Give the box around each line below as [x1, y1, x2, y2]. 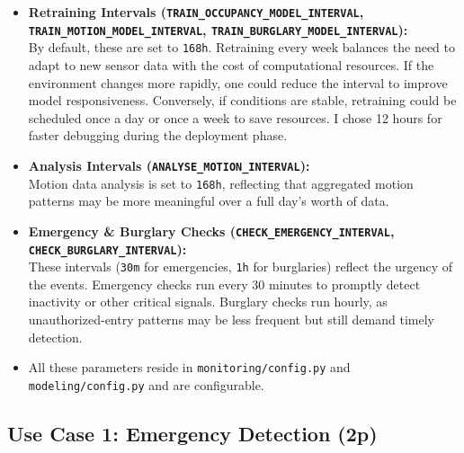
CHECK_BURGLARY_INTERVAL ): [28, 239, 187, 258]
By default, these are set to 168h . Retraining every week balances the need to [28, 38, 456, 57]
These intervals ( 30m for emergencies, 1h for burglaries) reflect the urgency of [28, 257, 452, 276]
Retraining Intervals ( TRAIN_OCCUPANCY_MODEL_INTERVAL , [28, 3, 364, 21]
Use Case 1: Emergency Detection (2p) [7, 419, 378, 447]
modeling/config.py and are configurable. [28, 375, 264, 394]
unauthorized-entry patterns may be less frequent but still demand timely [28, 310, 435, 328]
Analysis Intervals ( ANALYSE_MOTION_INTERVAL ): [28, 155, 310, 174]
